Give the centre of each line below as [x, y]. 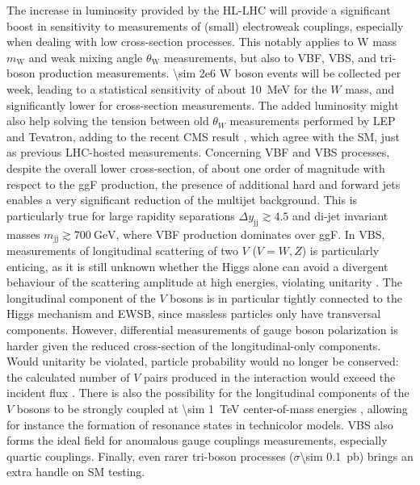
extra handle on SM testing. [76, 472]
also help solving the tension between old [108, 121]
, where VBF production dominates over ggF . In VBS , [250, 234]
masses [23, 234]
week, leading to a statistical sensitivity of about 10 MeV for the [167, 88]
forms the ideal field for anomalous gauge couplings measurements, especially [197, 440]
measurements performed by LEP [313, 121]
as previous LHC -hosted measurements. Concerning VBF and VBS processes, [198, 152]
